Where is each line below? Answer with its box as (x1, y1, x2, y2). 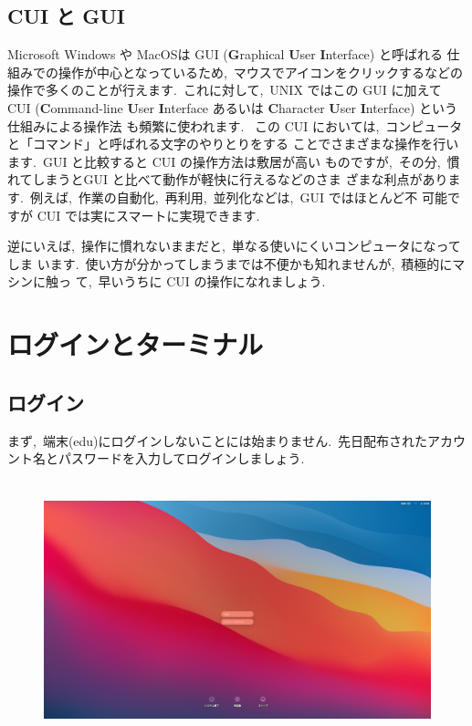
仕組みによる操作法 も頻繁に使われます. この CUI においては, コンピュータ (7, 116, 463, 135)
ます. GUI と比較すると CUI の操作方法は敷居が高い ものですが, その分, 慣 (7, 151, 460, 171)
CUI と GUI (7, 2, 126, 30)
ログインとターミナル (7, 326, 264, 363)
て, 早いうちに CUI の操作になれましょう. (75, 272, 326, 291)
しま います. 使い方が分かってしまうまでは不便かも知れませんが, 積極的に (7, 254, 453, 273)
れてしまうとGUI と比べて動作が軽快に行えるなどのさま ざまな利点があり (7, 170, 448, 189)
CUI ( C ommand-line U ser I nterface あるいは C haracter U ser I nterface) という (7, 98, 458, 117)
